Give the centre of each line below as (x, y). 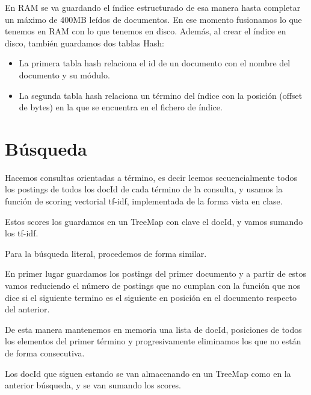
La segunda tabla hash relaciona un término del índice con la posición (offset (161, 95)
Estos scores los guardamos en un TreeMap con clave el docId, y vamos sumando (154, 221)
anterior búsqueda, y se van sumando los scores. (93, 385)
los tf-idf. (22, 233)
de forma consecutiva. (45, 353)
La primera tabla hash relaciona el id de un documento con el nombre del (155, 63)
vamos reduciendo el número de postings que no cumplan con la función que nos (153, 286)
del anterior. (27, 309)
